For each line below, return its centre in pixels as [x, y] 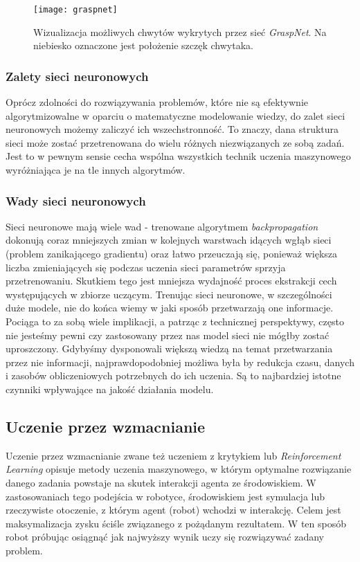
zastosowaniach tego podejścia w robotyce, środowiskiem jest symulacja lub [165, 496]
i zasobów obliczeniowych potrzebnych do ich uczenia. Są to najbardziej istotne [173, 375]
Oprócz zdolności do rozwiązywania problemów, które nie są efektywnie [157, 102]
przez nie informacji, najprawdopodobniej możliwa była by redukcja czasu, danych [180, 362]
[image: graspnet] [75, 10]
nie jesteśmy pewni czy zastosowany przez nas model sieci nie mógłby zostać [168, 335]
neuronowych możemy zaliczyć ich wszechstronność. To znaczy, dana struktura [172, 129]
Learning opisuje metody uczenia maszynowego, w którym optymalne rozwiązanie [179, 469]
